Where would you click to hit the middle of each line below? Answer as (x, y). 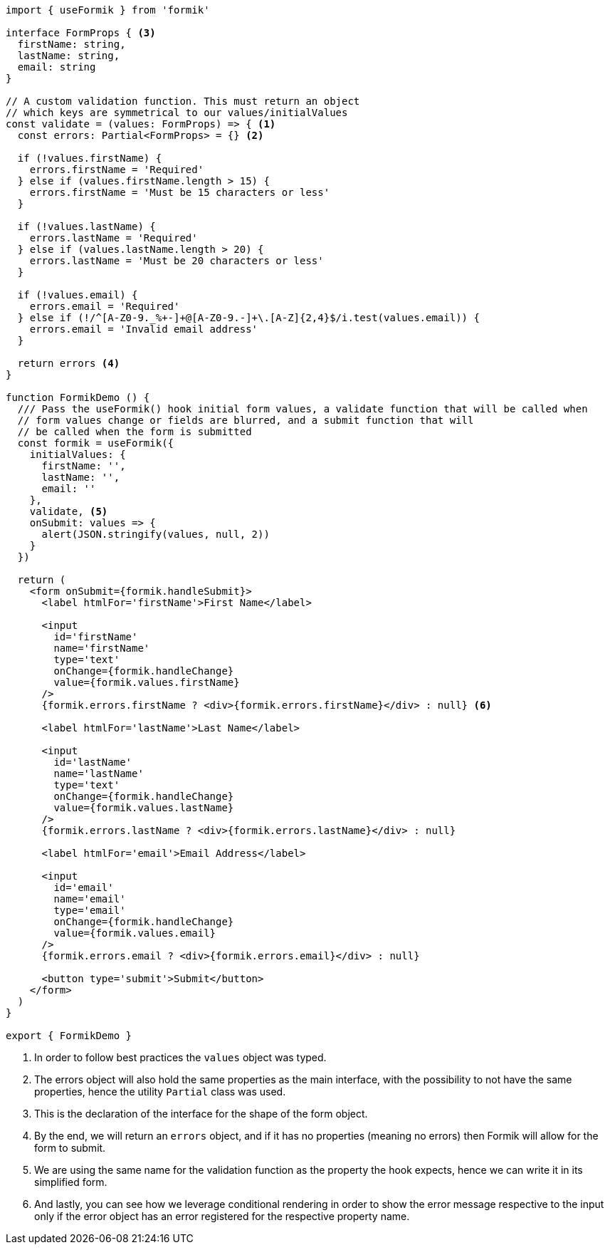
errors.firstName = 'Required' (117, 170)
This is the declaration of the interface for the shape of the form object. (201, 1114)
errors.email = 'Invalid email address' (144, 329)
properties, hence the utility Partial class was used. (160, 1092)
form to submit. (70, 1148)
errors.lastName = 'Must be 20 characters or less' (177, 261)
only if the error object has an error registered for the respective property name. (222, 1216)
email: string (57, 67)
